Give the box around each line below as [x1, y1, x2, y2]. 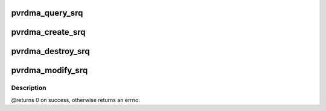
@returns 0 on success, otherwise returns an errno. [11, 96, 140, 103]
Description [11, 84, 46, 92]
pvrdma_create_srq [11, 27, 86, 37]
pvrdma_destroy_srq [11, 46, 90, 56]
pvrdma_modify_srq [11, 65, 88, 76]
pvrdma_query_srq [11, 8, 83, 18]
